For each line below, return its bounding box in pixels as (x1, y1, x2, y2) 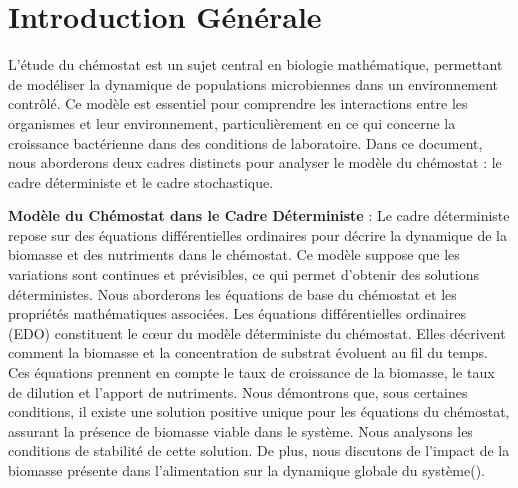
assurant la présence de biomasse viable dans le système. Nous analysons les (8, 420, 473, 441)
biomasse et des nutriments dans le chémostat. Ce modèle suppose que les (8, 244, 460, 265)
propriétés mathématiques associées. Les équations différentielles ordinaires (8, 303, 466, 324)
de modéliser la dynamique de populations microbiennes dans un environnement (8, 73, 499, 94)
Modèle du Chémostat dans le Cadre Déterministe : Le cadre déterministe (8, 205, 510, 226)
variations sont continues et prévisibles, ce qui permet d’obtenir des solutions (8, 264, 479, 285)
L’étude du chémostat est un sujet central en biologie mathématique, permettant (8, 54, 503, 75)
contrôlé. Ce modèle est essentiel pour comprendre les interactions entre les (8, 93, 468, 114)
